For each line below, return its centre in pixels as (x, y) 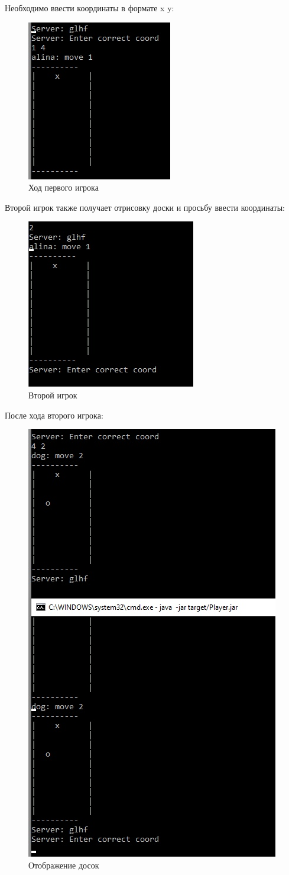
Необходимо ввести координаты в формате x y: (90, 8)
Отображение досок (64, 865)
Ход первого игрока (64, 187)
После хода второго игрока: (54, 415)
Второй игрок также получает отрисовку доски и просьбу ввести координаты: (145, 207)
